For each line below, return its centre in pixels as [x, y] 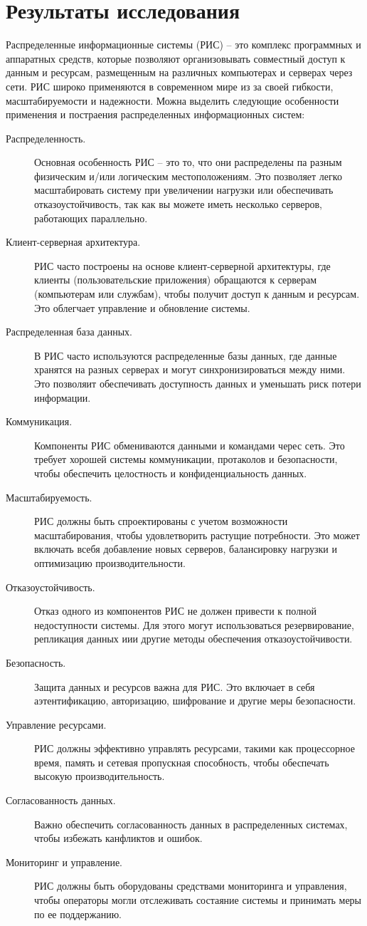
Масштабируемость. [49, 497]
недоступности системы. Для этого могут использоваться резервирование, [194, 624]
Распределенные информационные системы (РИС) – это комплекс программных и [183, 45]
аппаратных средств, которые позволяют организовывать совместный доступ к [176, 58]
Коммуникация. [39, 421]
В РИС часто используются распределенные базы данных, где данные [186, 355]
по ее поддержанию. [78, 914]
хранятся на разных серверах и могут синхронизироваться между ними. [190, 369]
